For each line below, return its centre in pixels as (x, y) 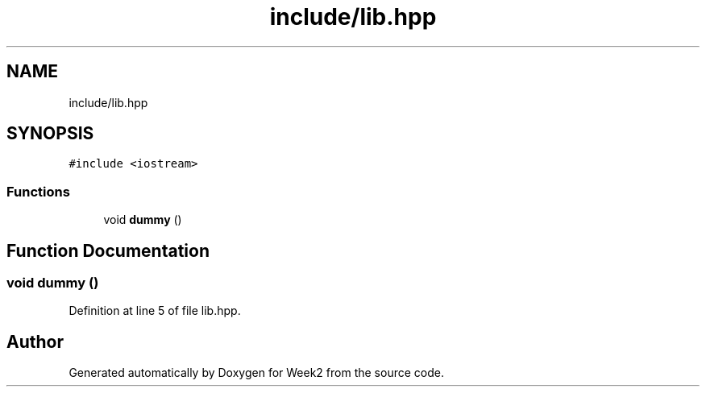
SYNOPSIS (50, 134)
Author (35, 341)
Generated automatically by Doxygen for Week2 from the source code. (256, 373)
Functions (38, 191)
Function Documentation (108, 250)
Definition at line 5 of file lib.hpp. (155, 311)
